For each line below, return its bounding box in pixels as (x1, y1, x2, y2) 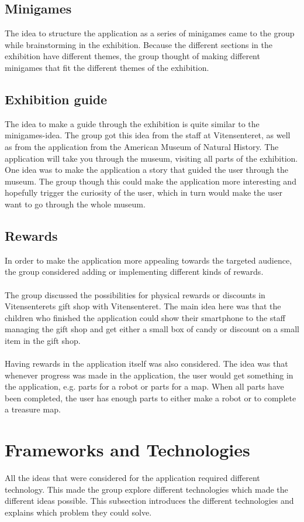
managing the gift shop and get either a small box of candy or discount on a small (5, 323, 299, 335)
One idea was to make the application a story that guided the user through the (5, 163, 288, 176)
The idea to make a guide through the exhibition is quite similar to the (5, 117, 260, 129)
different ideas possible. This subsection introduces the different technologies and (5, 494, 294, 507)
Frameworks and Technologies (5, 438, 250, 462)
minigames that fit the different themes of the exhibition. (5, 61, 209, 73)
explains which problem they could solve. (5, 506, 152, 518)
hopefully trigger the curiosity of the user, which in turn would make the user (5, 186, 282, 199)
